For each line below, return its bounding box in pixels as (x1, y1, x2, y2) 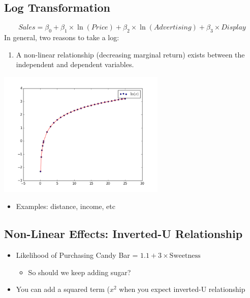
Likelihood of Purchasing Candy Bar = (16, 249, 138, 260)
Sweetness (169, 252, 201, 259)
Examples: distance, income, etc (16, 201, 115, 212)
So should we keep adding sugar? (28, 266, 131, 277)
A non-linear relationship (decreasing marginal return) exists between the (16, 49, 245, 59)
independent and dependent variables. (16, 59, 134, 70)
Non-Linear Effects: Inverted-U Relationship (4, 226, 243, 242)
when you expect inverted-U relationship (119, 284, 245, 294)
